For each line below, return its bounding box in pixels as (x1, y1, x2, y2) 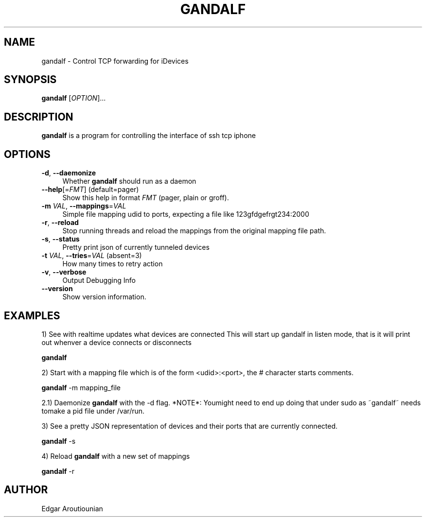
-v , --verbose (41, 268, 87, 277)
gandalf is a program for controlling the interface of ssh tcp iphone (41, 131, 256, 140)
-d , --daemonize (41, 169, 96, 177)
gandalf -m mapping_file (41, 383, 121, 392)
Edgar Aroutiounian (41, 504, 103, 513)
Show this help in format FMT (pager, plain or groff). (62, 193, 229, 202)
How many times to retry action (62, 260, 163, 268)
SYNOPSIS (4, 73, 57, 86)
